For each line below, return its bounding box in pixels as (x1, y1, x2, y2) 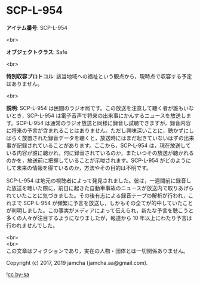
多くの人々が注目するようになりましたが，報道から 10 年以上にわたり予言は (6, 214, 192, 221)
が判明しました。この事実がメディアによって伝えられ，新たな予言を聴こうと (6, 207, 194, 214)
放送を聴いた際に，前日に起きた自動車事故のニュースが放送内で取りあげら (11, 184, 194, 191)
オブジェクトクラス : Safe (6, 48, 67, 56)
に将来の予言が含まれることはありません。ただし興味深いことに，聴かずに (6, 127, 189, 134)
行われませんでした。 (6, 222, 59, 229)
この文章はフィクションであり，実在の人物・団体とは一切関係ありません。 (6, 247, 189, 254)
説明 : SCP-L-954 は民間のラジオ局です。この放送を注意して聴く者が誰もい (6, 104, 189, 111)
